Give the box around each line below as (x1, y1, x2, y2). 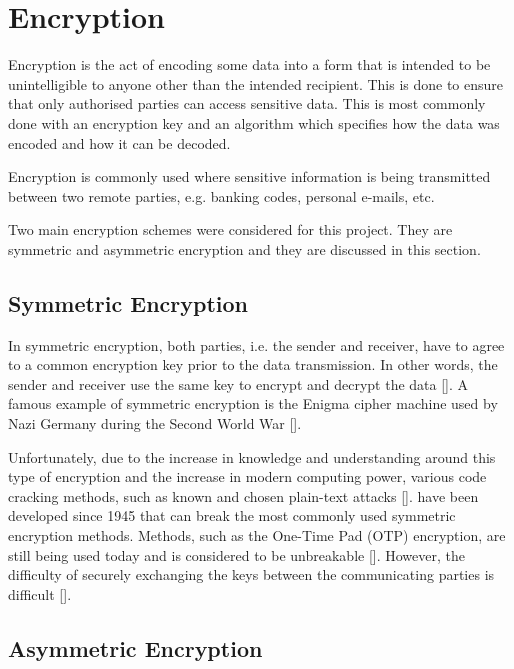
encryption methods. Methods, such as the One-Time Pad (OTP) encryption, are (8, 525, 506, 546)
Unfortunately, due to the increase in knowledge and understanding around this (8, 446, 496, 467)
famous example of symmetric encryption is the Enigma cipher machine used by (8, 393, 498, 414)
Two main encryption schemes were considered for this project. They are (8, 219, 453, 240)
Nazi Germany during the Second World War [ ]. (8, 413, 302, 434)
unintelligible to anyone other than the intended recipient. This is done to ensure (8, 73, 504, 94)
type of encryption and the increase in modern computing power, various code (8, 466, 487, 487)
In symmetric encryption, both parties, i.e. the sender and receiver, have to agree (8, 334, 505, 355)
